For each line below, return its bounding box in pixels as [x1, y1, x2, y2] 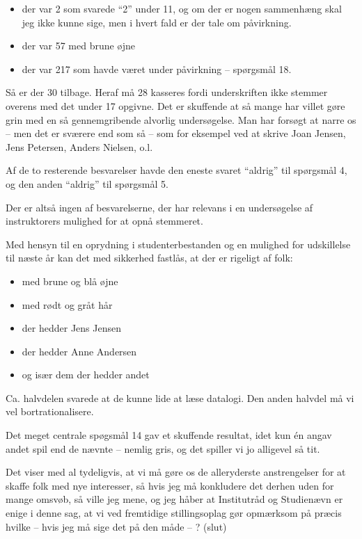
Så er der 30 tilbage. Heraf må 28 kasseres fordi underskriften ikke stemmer [6, 85, 328, 99]
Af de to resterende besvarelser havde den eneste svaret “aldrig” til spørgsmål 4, [6, 163, 347, 177]
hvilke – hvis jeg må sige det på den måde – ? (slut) [6, 519, 227, 533]
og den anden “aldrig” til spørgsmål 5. [6, 176, 168, 191]
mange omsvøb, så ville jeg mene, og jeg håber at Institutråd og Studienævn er [6, 492, 343, 506]
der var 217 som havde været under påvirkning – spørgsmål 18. [22, 61, 292, 76]
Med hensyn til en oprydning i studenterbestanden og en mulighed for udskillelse [6, 236, 351, 251]
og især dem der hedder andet [22, 367, 150, 382]
